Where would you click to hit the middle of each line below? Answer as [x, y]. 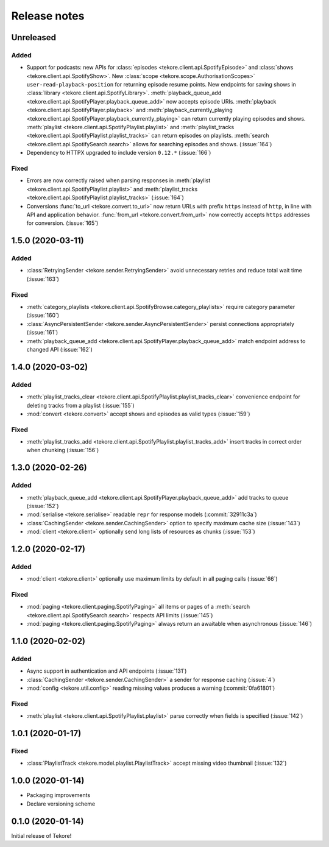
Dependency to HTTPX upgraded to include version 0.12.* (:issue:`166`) [119, 153]
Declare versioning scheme [61, 804]
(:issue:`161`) [42, 333]
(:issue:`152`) [43, 506]
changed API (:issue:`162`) [59, 349]
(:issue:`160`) [43, 315]
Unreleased [34, 37]
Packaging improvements [58, 795]
